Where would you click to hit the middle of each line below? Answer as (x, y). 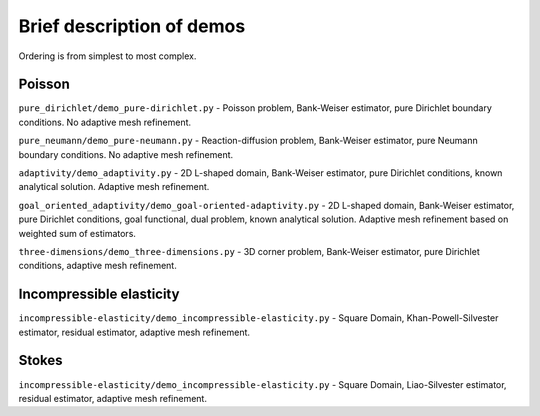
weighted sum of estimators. (77, 233)
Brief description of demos (132, 26)
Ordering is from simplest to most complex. (107, 56)
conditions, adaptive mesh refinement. (97, 266)
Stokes (41, 360)
